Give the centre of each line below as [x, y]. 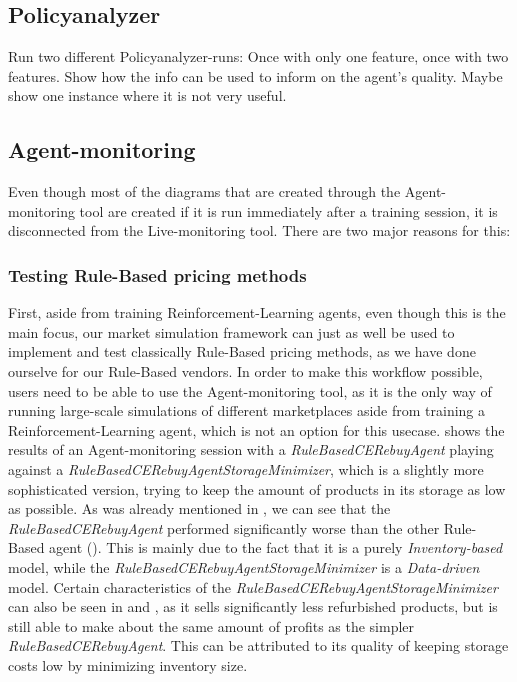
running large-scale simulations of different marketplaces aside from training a [247, 410]
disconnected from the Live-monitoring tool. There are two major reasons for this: [259, 230]
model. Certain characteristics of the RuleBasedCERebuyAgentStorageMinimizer [253, 586]
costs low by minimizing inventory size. [128, 664]
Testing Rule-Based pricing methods [157, 274]
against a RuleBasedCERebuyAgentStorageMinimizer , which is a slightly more [246, 468]
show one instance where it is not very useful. [147, 95]
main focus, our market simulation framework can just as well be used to [231, 331]
